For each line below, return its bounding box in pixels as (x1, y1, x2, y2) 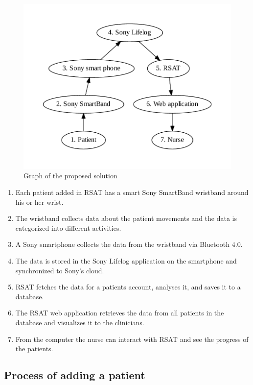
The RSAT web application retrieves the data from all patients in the (15, 308, 224, 318)
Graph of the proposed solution (23, 170, 117, 181)
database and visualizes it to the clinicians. (15, 317, 144, 327)
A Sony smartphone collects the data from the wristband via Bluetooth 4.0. (15, 239, 243, 249)
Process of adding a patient (4, 367, 145, 383)
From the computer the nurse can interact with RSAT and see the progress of (15, 334, 249, 344)
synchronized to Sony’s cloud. (15, 265, 104, 275)
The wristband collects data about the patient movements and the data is (15, 213, 237, 223)
